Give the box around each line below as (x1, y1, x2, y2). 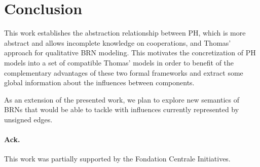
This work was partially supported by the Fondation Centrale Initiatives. (4, 153, 231, 164)
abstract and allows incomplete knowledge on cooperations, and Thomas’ (4, 37, 231, 48)
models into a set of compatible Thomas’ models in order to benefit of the (4, 57, 234, 68)
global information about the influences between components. (4, 77, 195, 88)
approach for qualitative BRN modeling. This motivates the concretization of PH (4, 47, 256, 58)
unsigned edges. (4, 114, 53, 124)
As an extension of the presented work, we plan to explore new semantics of (4, 94, 240, 105)
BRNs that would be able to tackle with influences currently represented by (4, 104, 239, 115)
